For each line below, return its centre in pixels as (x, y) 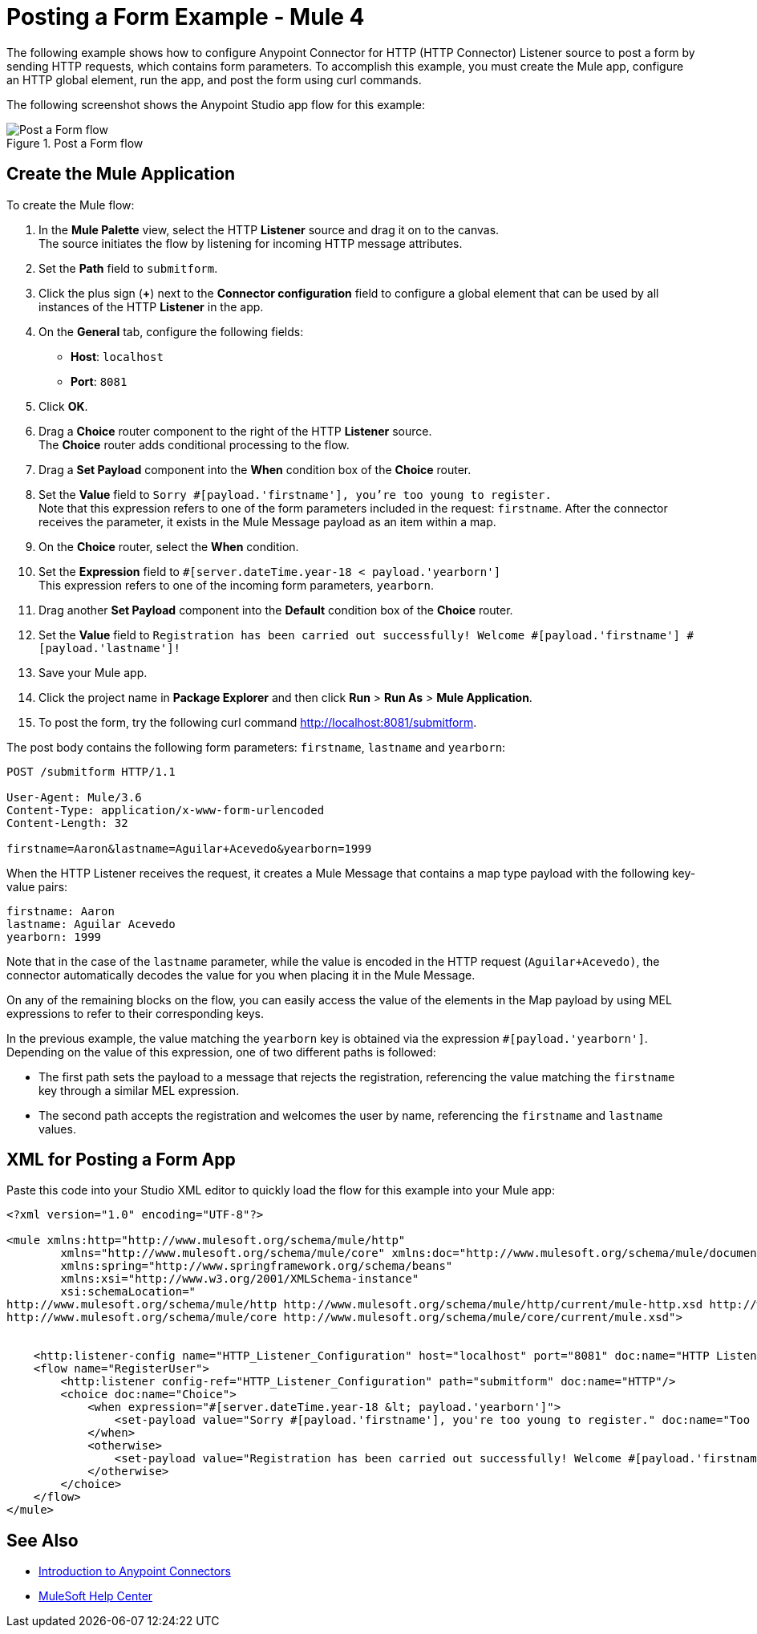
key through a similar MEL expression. (139, 1090)
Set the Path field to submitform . (128, 268)
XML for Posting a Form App (121, 1160)
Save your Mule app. (93, 672)
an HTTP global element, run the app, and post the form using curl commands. (214, 79)
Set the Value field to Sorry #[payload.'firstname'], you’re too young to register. (295, 494)
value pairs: (37, 886)
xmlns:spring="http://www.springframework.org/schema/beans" (257, 1266)
